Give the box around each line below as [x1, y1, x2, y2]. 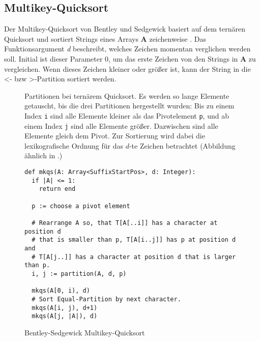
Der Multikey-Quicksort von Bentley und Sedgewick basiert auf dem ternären [4, 23, 246, 34]
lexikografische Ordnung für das [24, 140, 123, 151]
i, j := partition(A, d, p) [32, 270, 127, 277]
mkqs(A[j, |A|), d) [32, 312, 98, 320]
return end [39, 185, 76, 193]
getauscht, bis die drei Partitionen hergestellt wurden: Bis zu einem [24, 100, 235, 111]
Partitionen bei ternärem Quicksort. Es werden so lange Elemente [24, 90, 229, 101]
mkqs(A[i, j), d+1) [32, 304, 98, 311]
